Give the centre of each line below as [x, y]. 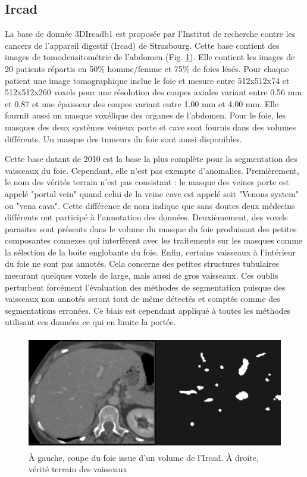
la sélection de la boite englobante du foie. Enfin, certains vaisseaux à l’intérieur [151, 252]
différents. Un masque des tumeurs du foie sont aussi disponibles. [123, 138]
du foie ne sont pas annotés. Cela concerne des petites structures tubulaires [142, 264]
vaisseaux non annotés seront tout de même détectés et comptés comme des [142, 299]
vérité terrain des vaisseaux [78, 469]
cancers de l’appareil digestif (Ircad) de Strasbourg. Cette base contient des [142, 45]
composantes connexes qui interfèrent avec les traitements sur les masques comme [154, 240]
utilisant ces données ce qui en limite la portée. [90, 322]
